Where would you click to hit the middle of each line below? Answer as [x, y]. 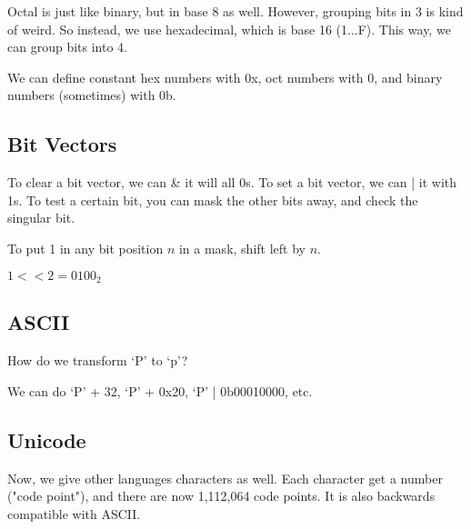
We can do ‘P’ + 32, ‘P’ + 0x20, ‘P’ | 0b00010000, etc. [160, 390]
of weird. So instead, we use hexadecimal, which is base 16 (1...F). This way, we [229, 29]
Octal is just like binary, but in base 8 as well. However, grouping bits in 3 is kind [235, 11]
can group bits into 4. [67, 47]
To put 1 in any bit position [85, 248]
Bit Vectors [62, 144]
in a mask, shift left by [242, 248]
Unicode [47, 439]
